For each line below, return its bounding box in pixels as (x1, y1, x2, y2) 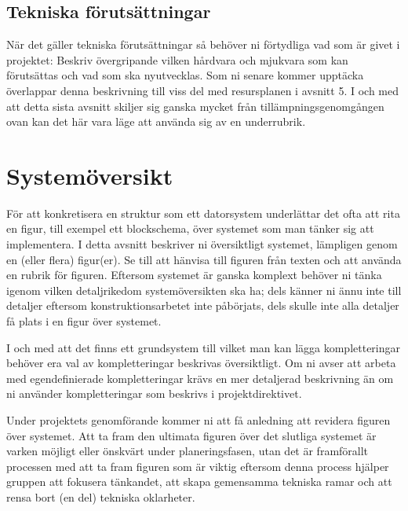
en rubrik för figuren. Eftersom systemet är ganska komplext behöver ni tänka (6, 267, 382, 283)
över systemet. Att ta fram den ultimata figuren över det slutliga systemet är (6, 427, 377, 443)
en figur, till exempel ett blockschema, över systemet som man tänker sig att (6, 220, 374, 237)
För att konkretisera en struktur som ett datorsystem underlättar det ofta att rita (6, 204, 400, 221)
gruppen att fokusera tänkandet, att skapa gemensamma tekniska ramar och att (6, 473, 392, 490)
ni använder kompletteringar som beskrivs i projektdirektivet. (6, 385, 302, 402)
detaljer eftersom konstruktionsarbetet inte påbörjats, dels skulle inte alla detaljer (6, 297, 399, 314)
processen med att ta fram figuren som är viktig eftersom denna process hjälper (6, 458, 389, 474)
